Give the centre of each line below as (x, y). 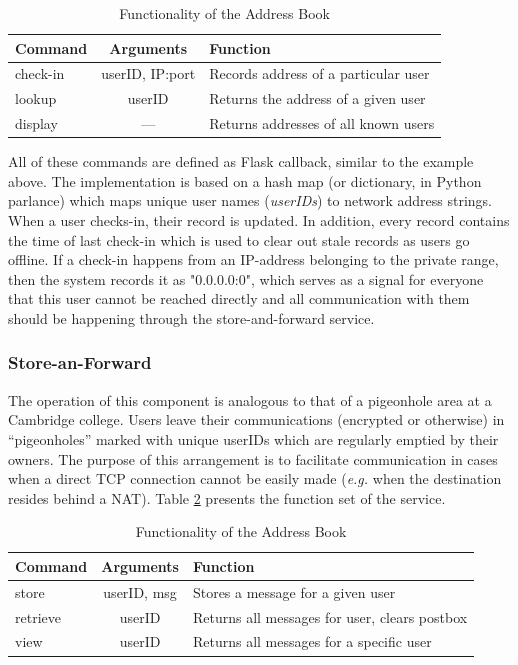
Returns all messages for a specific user (312, 641)
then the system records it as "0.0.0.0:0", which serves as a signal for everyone (246, 278)
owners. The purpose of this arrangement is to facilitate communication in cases (253, 458)
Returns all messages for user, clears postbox (330, 616)
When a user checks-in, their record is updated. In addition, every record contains (259, 220)
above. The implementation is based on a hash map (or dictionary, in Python (245, 180)
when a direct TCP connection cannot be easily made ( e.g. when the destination (255, 478)
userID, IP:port (148, 73)
